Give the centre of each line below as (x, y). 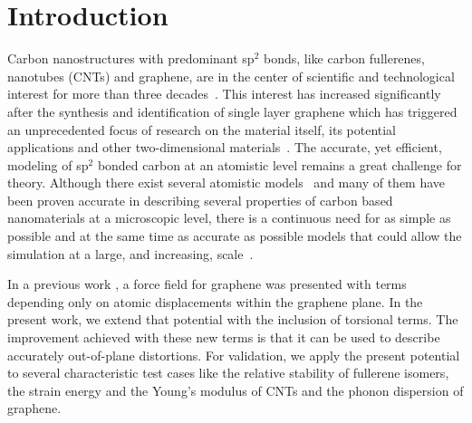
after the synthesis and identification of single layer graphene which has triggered (232, 111)
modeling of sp (48, 164)
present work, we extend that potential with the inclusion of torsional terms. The (233, 319)
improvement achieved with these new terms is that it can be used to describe (224, 337)
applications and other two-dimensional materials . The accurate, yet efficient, (225, 147)
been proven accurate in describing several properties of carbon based (200, 200)
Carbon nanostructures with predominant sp (131, 58)
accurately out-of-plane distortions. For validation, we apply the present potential (234, 355)
